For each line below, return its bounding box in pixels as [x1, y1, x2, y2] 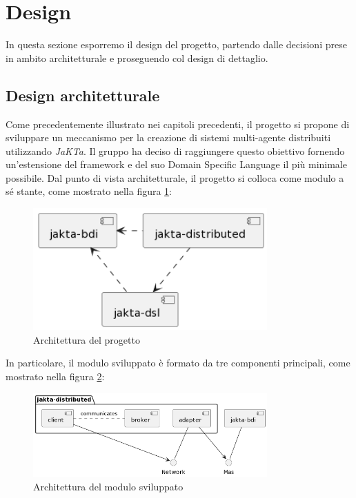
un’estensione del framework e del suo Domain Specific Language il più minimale [6, 157, 347, 172]
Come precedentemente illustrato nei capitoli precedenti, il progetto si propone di [6, 116, 350, 131]
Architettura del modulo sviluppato [33, 479, 184, 494]
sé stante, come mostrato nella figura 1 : [6, 184, 172, 198]
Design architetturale [6, 84, 160, 105]
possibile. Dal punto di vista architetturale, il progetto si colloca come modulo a [6, 170, 344, 185]
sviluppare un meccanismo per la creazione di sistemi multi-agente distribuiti [6, 130, 331, 145]
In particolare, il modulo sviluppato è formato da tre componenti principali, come [6, 355, 350, 370]
